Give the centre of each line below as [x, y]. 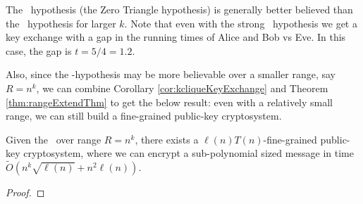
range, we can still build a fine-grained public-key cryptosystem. [144, 116]
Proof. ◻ [25, 192]
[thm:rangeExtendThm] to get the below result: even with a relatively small [170, 102]
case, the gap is [39, 50]
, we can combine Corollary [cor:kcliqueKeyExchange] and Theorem [182, 88]
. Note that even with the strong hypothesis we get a [241, 23]
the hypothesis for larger [61, 23]
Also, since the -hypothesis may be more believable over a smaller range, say [171, 74]
